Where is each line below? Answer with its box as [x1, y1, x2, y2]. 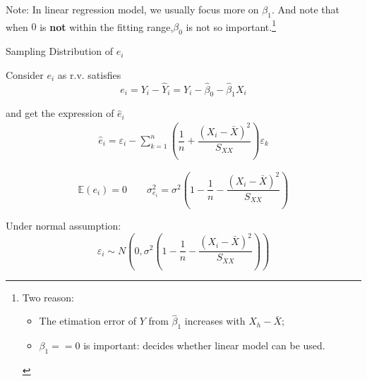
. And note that [271, 2, 339, 16]
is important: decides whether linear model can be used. [83, 338, 325, 353]
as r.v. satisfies [57, 67, 121, 82]
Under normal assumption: [6, 218, 121, 232]
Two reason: [22, 289, 75, 304]
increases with [184, 313, 246, 328]
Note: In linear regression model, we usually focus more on [6, 2, 259, 16]
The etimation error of [39, 313, 136, 328]
